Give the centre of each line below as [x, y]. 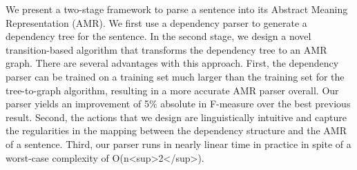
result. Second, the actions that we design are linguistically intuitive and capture [176, 117]
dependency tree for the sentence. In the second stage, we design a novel [158, 36]
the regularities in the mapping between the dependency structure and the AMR [176, 130]
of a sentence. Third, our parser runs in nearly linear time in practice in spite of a [178, 144]
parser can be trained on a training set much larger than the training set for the [175, 76]
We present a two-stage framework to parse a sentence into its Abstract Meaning [177, 9]
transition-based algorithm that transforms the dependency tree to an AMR [166, 49]
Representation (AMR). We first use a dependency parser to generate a [156, 22]
